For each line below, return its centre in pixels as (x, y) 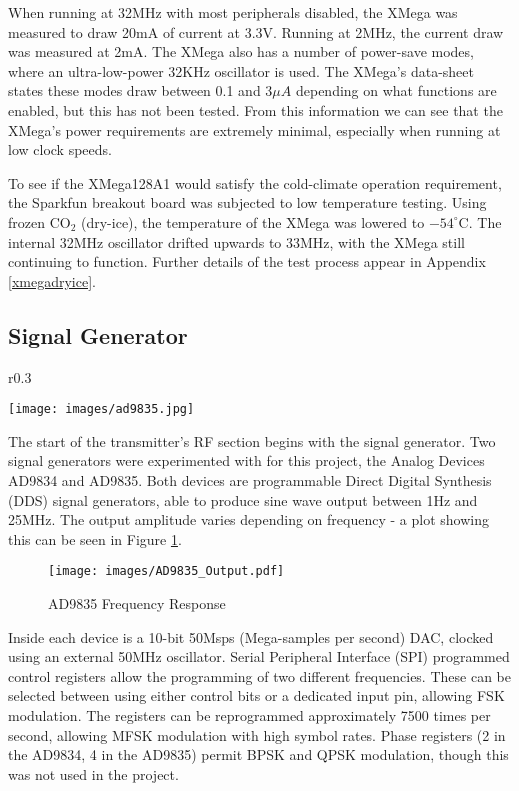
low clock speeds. (60, 149)
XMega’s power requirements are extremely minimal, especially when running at (254, 129)
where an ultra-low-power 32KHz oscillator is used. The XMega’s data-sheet (241, 70)
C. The (480, 221)
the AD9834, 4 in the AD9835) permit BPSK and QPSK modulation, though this (258, 754)
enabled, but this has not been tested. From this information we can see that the (255, 109)
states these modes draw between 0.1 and (134, 90)
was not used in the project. (93, 773)
